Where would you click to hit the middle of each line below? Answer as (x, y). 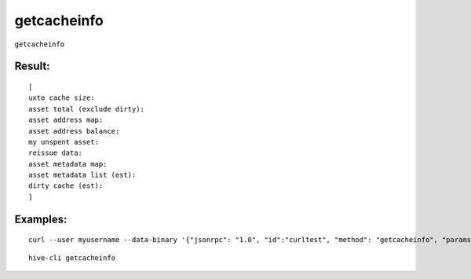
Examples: (41, 219)
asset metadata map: (68, 164)
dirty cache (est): (66, 186)
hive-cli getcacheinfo (72, 258)
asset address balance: (74, 131)
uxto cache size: (62, 98)
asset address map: (66, 120)
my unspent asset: (64, 142)
